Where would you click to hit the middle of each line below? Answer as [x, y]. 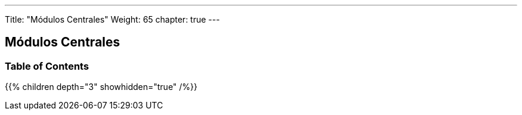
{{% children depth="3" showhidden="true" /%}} [101, 87]
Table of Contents [47, 66]
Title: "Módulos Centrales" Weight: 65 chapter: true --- [112, 19]
